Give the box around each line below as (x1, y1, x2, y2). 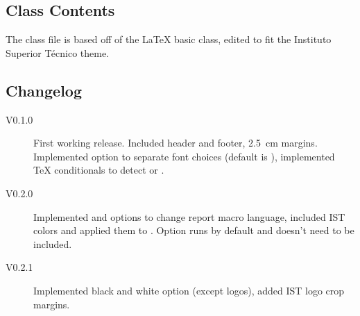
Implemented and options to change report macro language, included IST (33, 209, 345, 224)
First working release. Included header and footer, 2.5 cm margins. (33, 135, 318, 150)
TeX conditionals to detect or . (33, 163, 164, 177)
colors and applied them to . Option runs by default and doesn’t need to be (33, 223, 354, 238)
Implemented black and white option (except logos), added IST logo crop (33, 283, 345, 297)
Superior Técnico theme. (6, 45, 110, 60)
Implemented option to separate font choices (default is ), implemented (33, 149, 335, 163)
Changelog (6, 79, 83, 101)
